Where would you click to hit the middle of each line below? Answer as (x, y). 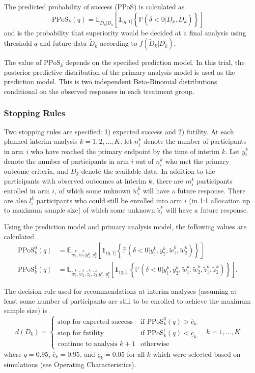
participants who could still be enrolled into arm (109, 200)
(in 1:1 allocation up (219, 200)
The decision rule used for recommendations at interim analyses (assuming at (120, 291)
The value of (23, 62)
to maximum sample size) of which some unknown (80, 210)
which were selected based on (197, 354)
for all (136, 354)
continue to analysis (88, 344)
